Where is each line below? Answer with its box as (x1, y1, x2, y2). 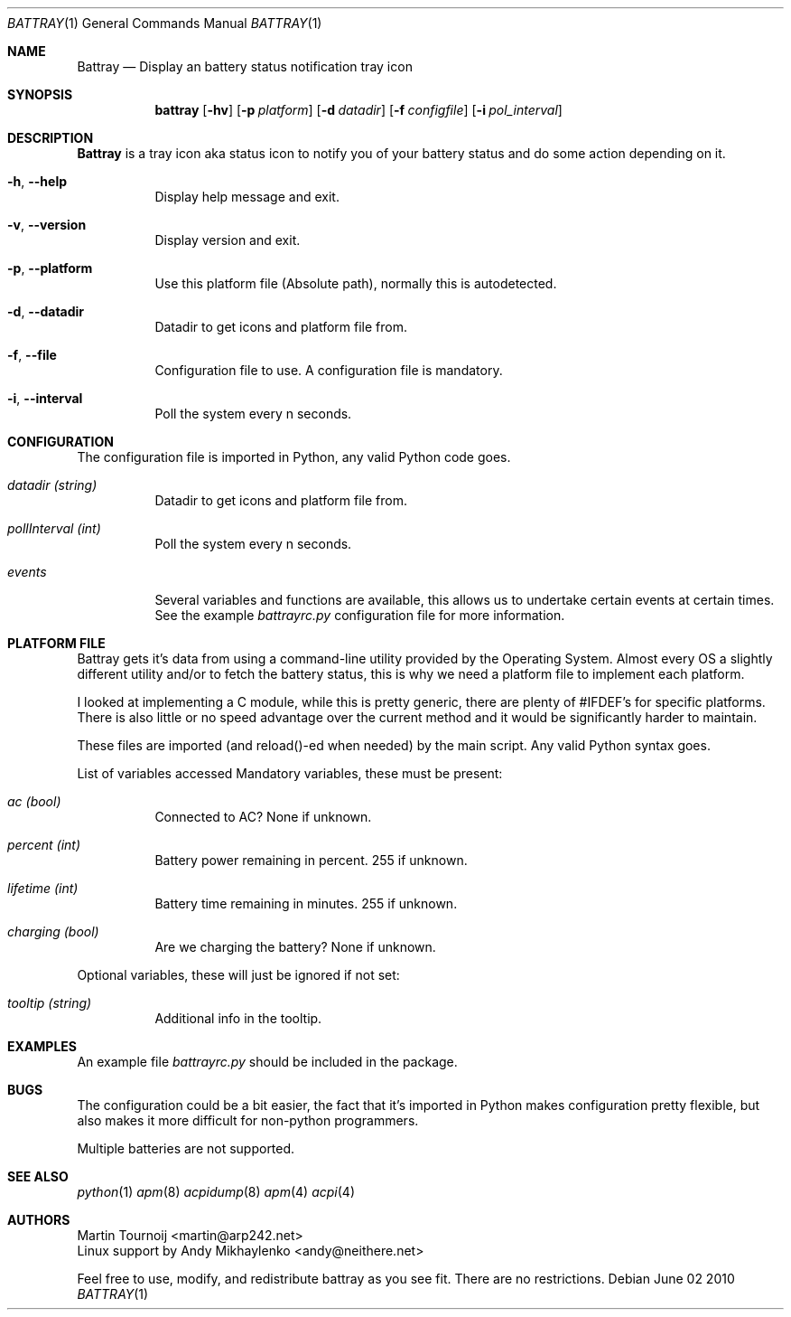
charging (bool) (7, 924, 99, 939)
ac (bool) (7, 794, 61, 809)
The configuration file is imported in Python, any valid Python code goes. (77, 449, 511, 465)
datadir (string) (7, 477, 98, 493)
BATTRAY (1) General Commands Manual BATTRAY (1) (7, 15, 322, 31)
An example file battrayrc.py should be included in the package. (77, 1054, 458, 1069)
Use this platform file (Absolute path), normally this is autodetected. (154, 276, 557, 291)
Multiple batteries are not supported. (77, 1141, 295, 1156)
